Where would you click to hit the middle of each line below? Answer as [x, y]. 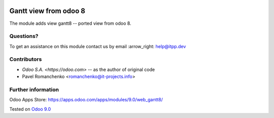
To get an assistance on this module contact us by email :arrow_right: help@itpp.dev [98, 46]
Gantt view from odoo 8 [47, 11]
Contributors [26, 59]
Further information [34, 90]
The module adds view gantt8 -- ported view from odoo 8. [70, 23]
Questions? [24, 36]
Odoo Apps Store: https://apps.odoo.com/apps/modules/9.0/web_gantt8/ [86, 100]
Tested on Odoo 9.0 [30, 109]
